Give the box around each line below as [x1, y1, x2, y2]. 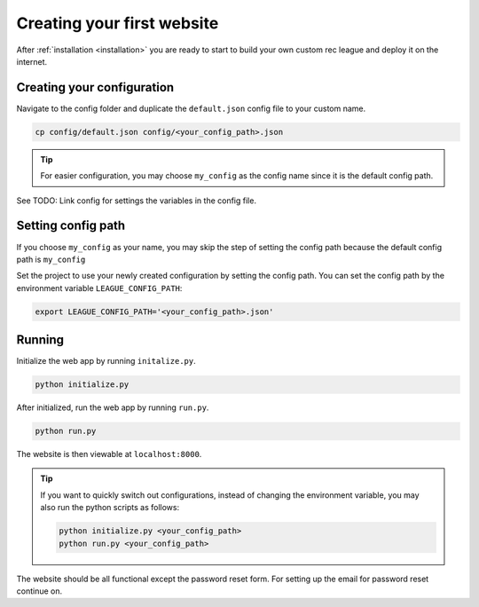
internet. [16, 56, 48, 67]
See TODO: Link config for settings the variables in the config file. [16, 195, 257, 206]
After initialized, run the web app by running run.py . [16, 402, 209, 413]
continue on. [16, 586, 62, 596]
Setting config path [16, 218, 126, 233]
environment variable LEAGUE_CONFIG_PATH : [16, 282, 183, 293]
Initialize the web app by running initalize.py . [16, 356, 197, 367]
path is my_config [16, 254, 86, 264]
